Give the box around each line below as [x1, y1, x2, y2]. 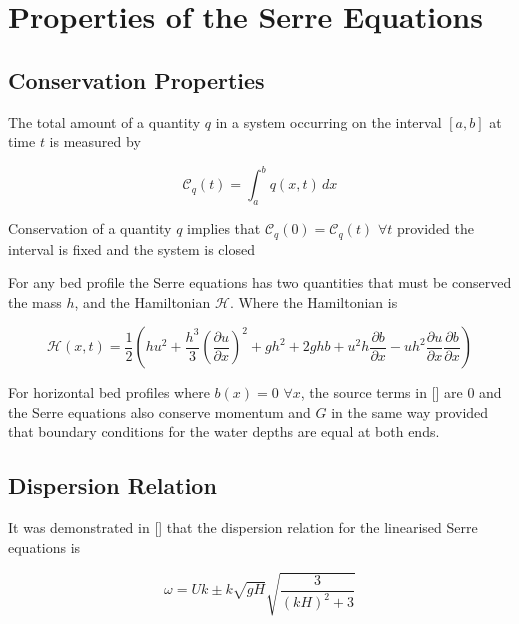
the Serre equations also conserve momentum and [8, 401, 311, 422]
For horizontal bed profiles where [8, 382, 210, 403]
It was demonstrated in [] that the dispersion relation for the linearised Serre [8, 517, 478, 538]
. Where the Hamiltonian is [229, 291, 398, 312]
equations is [8, 536, 81, 557]
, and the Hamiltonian [74, 291, 211, 312]
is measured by [49, 131, 141, 152]
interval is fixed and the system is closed [8, 238, 255, 259]
